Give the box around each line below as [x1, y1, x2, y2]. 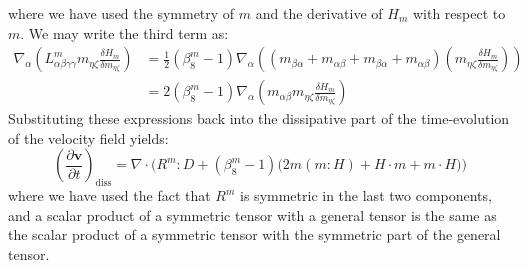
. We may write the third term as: [20, 22, 229, 43]
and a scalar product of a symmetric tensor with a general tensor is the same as [8, 204, 497, 225]
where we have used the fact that [8, 185, 211, 206]
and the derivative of [255, 3, 383, 23]
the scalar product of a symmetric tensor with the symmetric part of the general [8, 224, 501, 245]
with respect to [412, 3, 506, 23]
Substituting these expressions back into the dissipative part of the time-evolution [8, 108, 510, 129]
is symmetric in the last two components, [240, 185, 492, 206]
